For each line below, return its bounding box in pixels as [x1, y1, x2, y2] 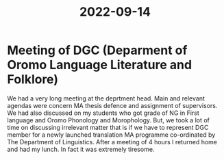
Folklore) [7, 72, 58, 88]
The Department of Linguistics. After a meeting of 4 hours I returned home [7, 137, 218, 146]
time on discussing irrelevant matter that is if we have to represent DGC [7, 123, 209, 131]
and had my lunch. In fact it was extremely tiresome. [7, 145, 155, 153]
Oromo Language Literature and [7, 57, 192, 72]
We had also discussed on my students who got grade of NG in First [7, 109, 200, 117]
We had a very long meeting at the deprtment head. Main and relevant [7, 94, 206, 103]
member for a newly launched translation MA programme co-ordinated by [7, 131, 216, 139]
